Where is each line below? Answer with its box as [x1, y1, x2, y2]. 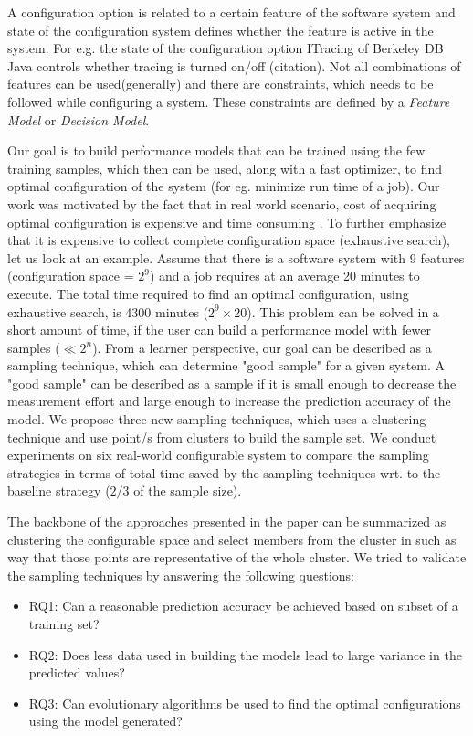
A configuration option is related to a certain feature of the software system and [7, 3, 456, 21]
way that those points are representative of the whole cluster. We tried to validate [7, 548, 467, 567]
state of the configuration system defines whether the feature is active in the [7, 20, 434, 39]
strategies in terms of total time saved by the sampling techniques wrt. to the [7, 463, 441, 482]
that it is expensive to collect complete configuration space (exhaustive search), [7, 230, 450, 250]
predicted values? [28, 663, 125, 682]
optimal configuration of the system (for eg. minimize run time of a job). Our [7, 176, 440, 196]
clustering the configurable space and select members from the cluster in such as [7, 529, 457, 549]
